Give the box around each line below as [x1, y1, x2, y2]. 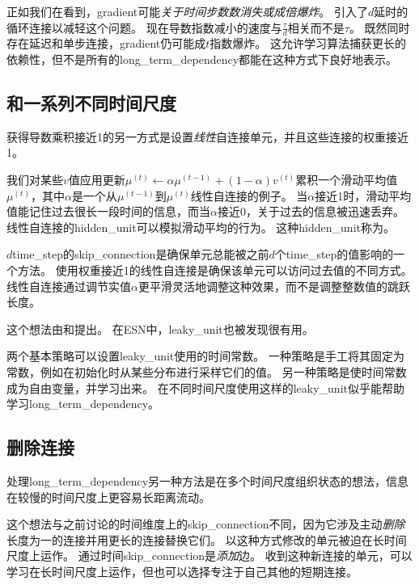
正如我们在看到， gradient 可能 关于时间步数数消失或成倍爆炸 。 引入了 [6, 3, 368, 19]
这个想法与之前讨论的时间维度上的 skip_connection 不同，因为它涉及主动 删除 [6, 516, 405, 532]
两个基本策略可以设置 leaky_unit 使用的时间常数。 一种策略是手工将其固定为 [6, 347, 404, 364]
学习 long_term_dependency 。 [6, 395, 160, 412]
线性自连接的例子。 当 [190, 187, 308, 204]
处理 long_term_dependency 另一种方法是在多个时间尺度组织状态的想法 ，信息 [6, 472, 409, 489]
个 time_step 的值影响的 [274, 246, 394, 263]
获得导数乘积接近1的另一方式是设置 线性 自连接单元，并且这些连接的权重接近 [6, 128, 408, 145]
